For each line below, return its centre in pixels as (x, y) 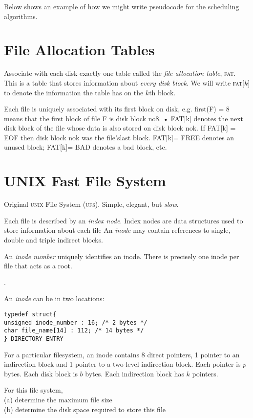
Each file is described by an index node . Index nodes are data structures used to (124, 220)
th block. (162, 92)
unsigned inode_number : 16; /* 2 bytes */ (76, 322)
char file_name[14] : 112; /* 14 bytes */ (74, 331)
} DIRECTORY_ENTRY (34, 339)
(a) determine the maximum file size (58, 399)
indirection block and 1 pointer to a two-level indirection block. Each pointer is (122, 364)
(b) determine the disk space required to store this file (85, 409)
